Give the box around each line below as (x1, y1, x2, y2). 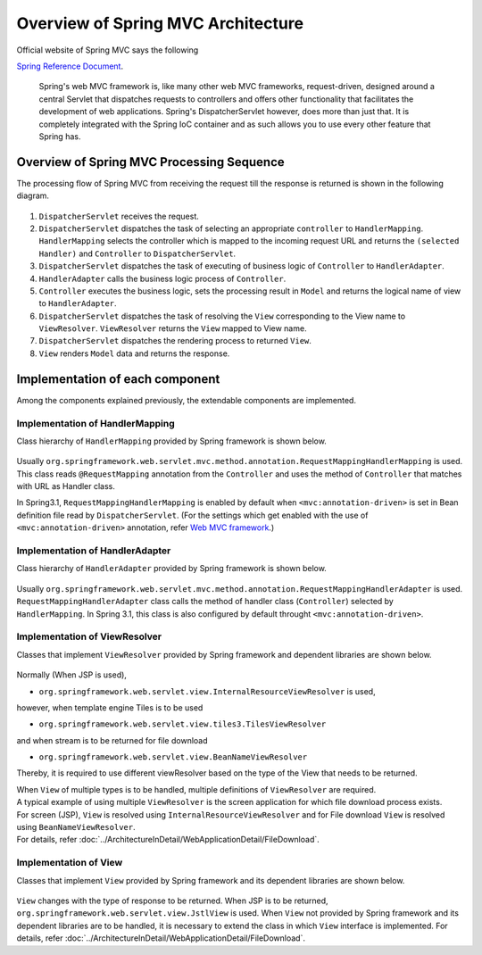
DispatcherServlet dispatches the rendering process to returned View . (38, 336, 312, 346)
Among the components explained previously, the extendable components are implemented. (16, 394, 357, 405)
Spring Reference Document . (16, 61, 124, 71)
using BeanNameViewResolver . (16, 822, 136, 833)
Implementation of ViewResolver (16, 630, 162, 643)
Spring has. (38, 130, 81, 142)
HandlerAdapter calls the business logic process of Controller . (38, 273, 287, 284)
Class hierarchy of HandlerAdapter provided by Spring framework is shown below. (16, 563, 328, 574)
